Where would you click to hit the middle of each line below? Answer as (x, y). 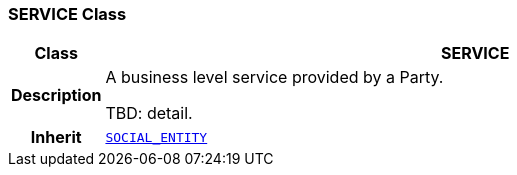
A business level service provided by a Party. (274, 77)
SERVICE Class (67, 14)
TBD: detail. (149, 113)
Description (56, 95)
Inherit (56, 137)
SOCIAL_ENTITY (156, 137)
